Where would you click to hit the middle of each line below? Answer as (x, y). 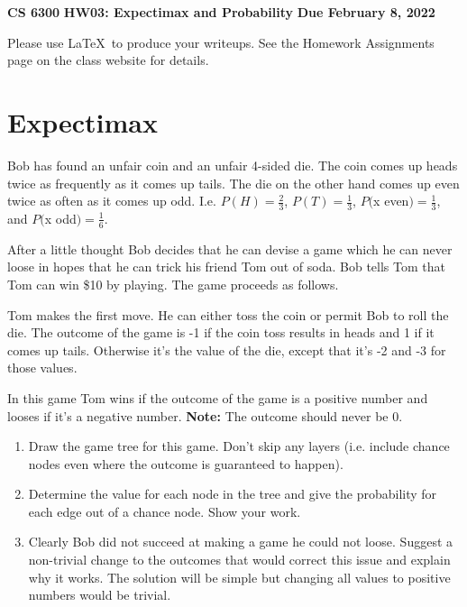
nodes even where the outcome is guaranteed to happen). (186, 463)
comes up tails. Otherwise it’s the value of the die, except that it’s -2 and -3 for (227, 349)
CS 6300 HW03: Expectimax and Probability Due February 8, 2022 (221, 12)
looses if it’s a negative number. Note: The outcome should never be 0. (205, 415)
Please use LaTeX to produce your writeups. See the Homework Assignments (221, 42)
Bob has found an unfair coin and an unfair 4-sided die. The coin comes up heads (233, 165)
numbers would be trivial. (100, 595)
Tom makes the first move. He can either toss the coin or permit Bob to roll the (228, 314)
